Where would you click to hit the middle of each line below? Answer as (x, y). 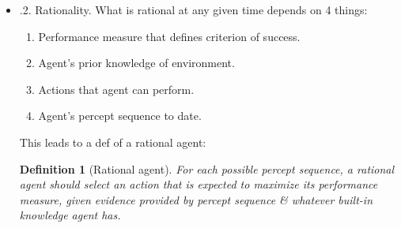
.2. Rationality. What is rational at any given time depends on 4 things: (193, 9)
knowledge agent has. (70, 215)
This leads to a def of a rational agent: (113, 142)
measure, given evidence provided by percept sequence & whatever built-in (196, 199)
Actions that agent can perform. (116, 89)
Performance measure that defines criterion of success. (169, 36)
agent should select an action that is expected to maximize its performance (199, 184)
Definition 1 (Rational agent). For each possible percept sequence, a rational (207, 168)
